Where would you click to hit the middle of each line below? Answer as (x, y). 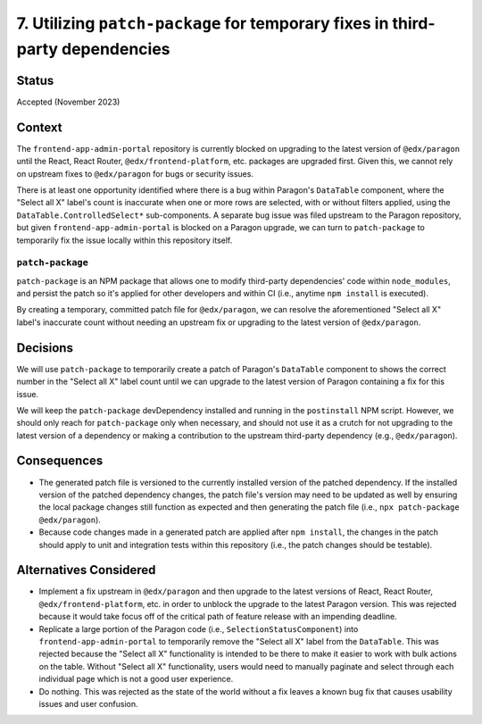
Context (39, 127)
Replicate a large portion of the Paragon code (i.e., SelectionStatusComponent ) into (199, 628)
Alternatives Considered (86, 570)
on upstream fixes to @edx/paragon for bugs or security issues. (135, 173)
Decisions (45, 348)
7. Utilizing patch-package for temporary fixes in (203, 23)
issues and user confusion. (88, 703)
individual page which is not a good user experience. (136, 679)
